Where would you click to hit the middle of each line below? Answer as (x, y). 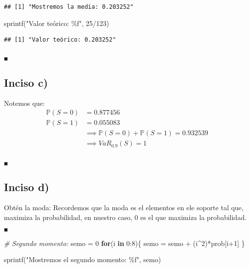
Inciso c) (26, 82)
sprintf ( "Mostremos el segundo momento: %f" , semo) (82, 259)
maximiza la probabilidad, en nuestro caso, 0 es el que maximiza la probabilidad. (125, 217)
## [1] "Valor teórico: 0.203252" (60, 40)
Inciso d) (27, 187)
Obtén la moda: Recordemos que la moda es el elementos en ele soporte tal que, (124, 207)
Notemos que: (24, 103)
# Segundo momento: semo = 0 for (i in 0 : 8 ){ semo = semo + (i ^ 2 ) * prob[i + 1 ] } (125, 243)
